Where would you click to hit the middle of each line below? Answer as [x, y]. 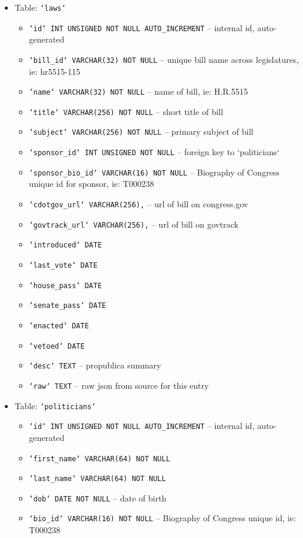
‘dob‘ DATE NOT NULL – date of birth [98, 498]
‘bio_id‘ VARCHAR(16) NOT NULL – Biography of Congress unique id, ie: [163, 518]
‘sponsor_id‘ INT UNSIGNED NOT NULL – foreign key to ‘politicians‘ [154, 152]
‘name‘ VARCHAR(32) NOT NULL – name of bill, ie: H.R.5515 [138, 91]
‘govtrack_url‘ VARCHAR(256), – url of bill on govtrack [134, 224]
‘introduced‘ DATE [65, 245]
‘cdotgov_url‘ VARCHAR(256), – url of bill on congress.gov [139, 204]
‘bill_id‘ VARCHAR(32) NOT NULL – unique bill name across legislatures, [164, 59]
